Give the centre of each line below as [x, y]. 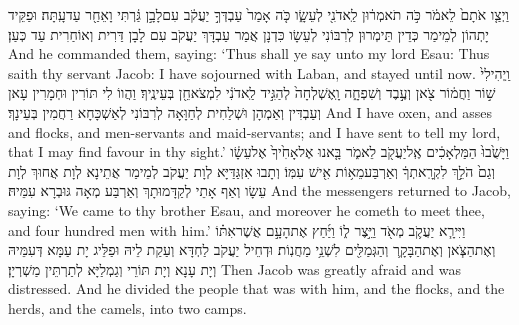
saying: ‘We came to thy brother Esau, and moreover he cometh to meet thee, [246, 209]
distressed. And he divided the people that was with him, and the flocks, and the [256, 288]
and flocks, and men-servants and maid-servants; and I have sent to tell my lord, [254, 131]
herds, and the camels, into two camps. [127, 307]
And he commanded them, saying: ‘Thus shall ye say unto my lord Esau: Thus [249, 53]
